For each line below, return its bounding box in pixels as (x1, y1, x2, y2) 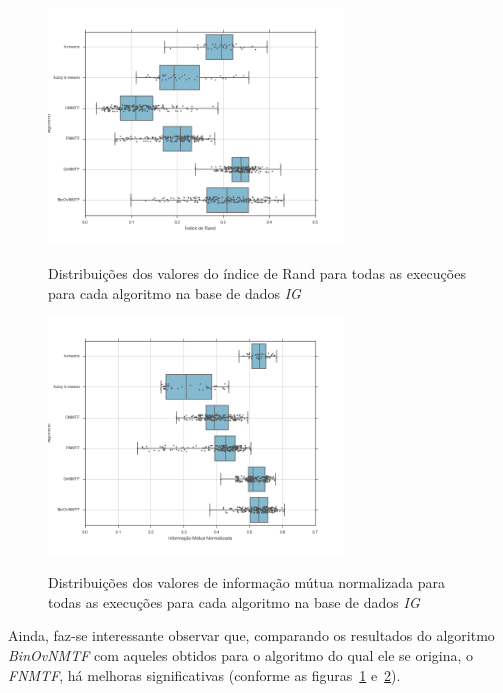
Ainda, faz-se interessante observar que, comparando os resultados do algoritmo (8, 625, 495, 646)
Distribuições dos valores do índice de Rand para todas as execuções (48, 263, 466, 284)
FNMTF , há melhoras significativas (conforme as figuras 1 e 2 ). (8, 664, 401, 685)
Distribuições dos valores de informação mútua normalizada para (48, 572, 445, 593)
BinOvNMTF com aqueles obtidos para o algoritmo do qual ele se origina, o (8, 645, 474, 666)
